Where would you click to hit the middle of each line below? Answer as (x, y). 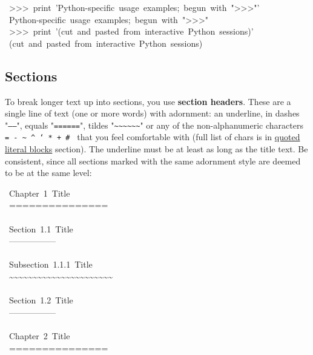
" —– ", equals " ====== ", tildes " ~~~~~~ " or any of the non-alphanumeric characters (154, 125)
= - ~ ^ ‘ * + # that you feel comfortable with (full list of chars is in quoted (153, 137)
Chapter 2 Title (39, 335)
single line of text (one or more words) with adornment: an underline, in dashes (152, 113)
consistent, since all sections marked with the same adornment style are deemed (153, 161)
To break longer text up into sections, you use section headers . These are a (148, 101)
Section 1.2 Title (41, 300)
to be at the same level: (48, 173)
